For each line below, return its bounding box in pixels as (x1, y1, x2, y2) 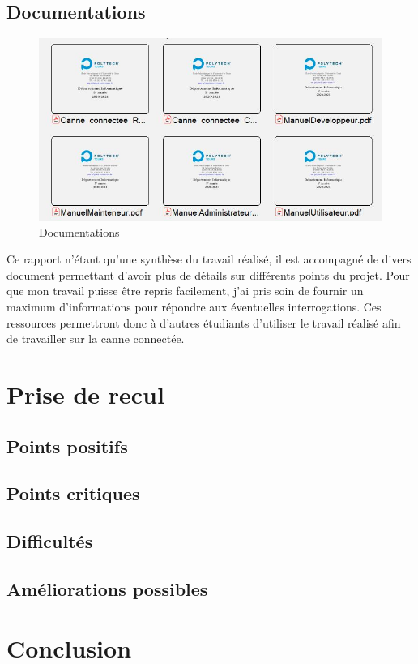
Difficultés (6, 529, 93, 554)
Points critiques (6, 481, 140, 506)
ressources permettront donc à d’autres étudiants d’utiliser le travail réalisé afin (6, 314, 401, 331)
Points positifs (6, 433, 128, 458)
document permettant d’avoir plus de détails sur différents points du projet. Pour (6, 266, 410, 283)
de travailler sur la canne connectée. (6, 330, 185, 347)
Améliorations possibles (6, 576, 208, 601)
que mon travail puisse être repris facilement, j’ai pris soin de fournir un (6, 282, 364, 299)
